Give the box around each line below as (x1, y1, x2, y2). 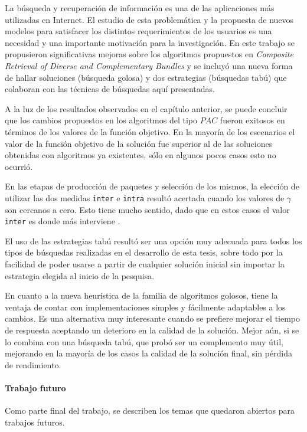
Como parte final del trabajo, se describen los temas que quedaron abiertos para (5, 404, 295, 417)
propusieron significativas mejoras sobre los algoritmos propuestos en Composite (5, 48, 293, 60)
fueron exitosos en (220, 114, 285, 126)
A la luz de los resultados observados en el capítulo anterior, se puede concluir (5, 102, 288, 114)
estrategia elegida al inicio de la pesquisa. (5, 269, 155, 282)
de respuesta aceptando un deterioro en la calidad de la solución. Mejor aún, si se (5, 323, 299, 336)
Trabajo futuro (5, 381, 66, 394)
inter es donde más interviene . (5, 215, 120, 227)
